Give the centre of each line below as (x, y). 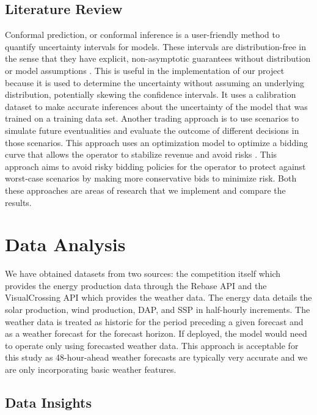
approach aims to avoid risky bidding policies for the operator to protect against (155, 166)
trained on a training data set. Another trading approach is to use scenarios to (152, 118)
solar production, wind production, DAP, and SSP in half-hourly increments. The (158, 310)
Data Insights (48, 402)
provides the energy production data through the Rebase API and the (136, 285)
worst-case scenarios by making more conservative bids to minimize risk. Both (151, 178)
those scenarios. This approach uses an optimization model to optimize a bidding (156, 142)
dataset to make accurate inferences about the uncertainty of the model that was (156, 106)
